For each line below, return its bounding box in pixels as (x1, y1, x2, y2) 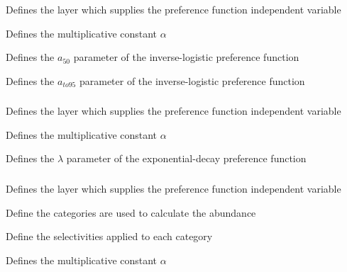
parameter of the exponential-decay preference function (66, 151, 307, 166)
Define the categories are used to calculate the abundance (6, 205, 256, 220)
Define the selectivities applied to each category (6, 229, 213, 244)
